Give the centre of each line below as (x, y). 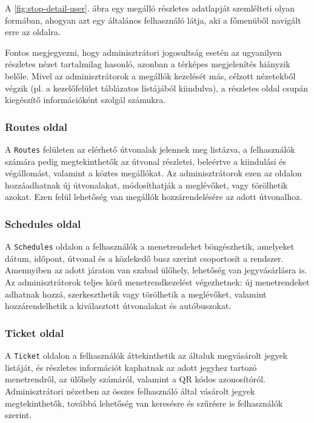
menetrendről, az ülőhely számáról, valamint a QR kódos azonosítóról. (135, 379)
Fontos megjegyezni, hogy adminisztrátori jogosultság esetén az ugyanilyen (143, 52)
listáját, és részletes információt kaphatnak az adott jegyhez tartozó (131, 367)
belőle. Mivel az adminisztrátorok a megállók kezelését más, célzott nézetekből (150, 75)
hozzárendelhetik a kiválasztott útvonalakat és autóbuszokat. (118, 306)
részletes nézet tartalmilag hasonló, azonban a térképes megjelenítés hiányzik (148, 64)
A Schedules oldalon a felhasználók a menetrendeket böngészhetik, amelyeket (150, 246)
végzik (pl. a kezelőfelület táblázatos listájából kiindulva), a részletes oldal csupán (157, 88)
